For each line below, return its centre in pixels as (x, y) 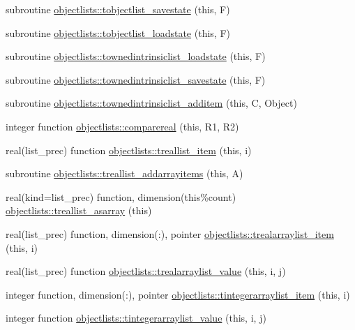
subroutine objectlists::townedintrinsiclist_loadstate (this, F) (136, 56)
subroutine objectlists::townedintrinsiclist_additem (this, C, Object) (151, 103)
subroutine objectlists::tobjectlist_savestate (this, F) (118, 9)
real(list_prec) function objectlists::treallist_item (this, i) (129, 150)
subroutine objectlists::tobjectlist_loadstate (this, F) (118, 32)
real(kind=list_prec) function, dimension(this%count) (121, 196)
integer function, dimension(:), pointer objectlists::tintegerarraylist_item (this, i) (178, 294)
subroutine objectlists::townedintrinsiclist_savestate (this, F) (136, 79)
